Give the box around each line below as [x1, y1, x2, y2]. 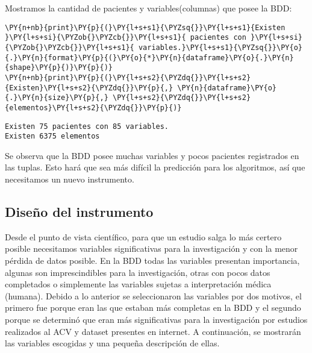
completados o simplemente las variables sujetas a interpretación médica [5, 278, 272, 290]
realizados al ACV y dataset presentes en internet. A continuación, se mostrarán [5, 325, 301, 337]
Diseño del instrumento [5, 202, 154, 220]
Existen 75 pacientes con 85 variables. [5, 122, 169, 131]
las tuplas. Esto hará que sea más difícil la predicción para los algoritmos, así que [5, 161, 305, 173]
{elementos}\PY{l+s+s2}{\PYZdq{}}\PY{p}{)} [5, 103, 182, 112]
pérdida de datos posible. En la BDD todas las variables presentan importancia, [5, 254, 300, 266]
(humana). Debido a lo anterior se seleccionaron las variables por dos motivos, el [5, 289, 302, 302]
